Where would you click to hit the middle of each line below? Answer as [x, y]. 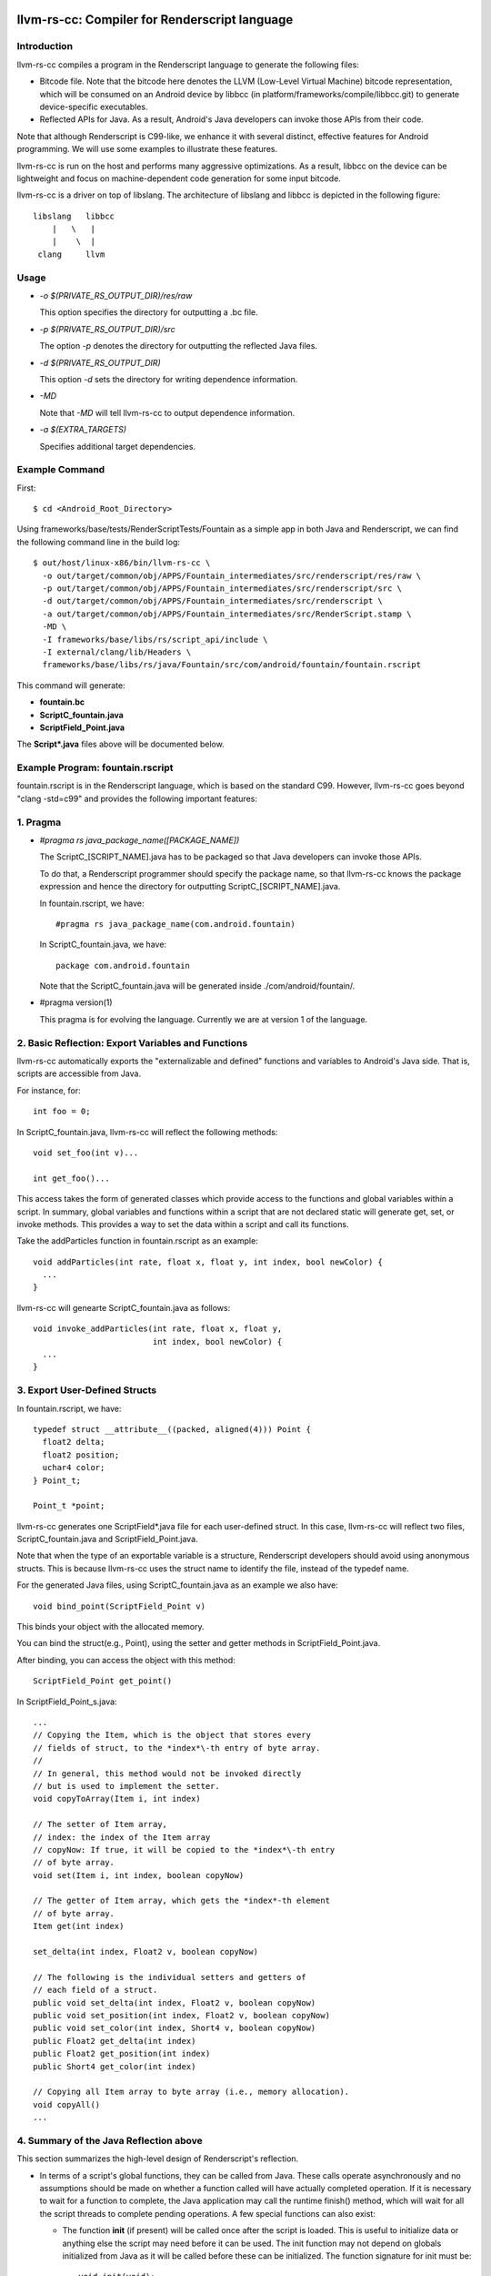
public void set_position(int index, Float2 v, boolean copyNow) [182, 2015]
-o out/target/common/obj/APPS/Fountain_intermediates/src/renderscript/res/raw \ [232, 575]
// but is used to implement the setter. [126, 1786]
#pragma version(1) [76, 1002]
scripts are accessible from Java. [79, 1073]
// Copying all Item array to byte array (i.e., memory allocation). [191, 2092]
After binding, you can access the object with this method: [126, 1660]
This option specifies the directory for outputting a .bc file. [149, 312]
